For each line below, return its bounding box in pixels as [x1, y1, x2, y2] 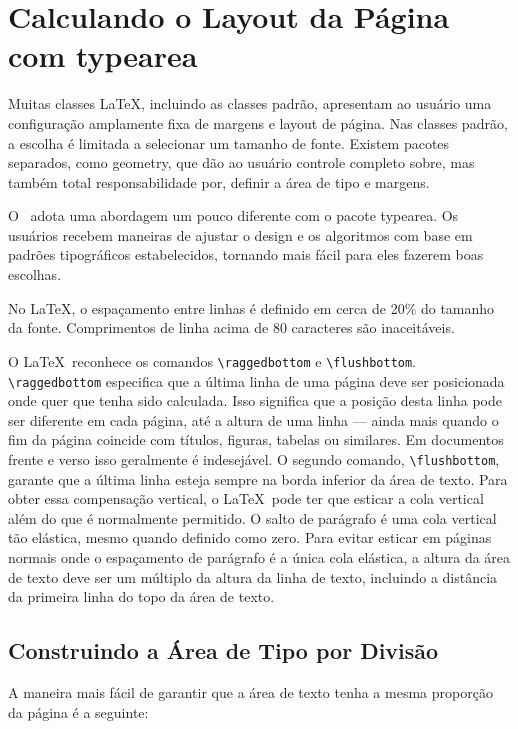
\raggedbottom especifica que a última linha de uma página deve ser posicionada [8, 370, 505, 391]
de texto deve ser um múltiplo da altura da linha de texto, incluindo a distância [8, 566, 498, 587]
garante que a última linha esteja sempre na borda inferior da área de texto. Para [8, 468, 508, 489]
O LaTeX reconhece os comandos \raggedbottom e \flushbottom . [8, 350, 417, 371]
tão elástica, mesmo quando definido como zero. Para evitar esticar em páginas [8, 527, 492, 548]
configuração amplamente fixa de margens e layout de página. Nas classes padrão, [8, 112, 508, 133]
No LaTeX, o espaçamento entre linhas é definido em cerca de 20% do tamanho [8, 297, 495, 318]
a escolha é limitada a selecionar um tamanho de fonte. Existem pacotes [8, 132, 450, 153]
